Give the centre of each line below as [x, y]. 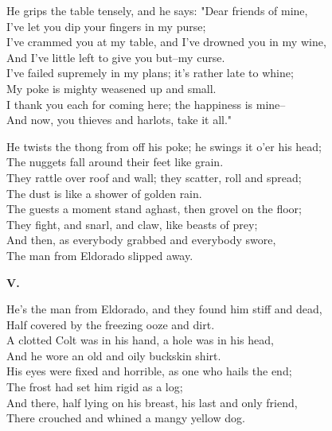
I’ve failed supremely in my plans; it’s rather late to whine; [150, 73]
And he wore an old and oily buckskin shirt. [114, 355]
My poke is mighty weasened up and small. [111, 88]
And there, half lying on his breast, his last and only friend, [152, 402]
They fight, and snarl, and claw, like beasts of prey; [132, 224]
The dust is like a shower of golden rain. [104, 193]
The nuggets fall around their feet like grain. [115, 162]
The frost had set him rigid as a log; [95, 387]
